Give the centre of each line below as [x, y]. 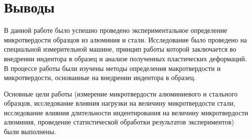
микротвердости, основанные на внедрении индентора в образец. [100, 77]
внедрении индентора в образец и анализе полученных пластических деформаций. [126, 58]
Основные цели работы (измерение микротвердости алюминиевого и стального [121, 93]
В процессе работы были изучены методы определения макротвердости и [112, 68]
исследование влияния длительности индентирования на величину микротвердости [126, 112]
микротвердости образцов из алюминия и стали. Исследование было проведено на [126, 39]
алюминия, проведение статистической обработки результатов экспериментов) [119, 122]
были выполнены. [30, 131]
